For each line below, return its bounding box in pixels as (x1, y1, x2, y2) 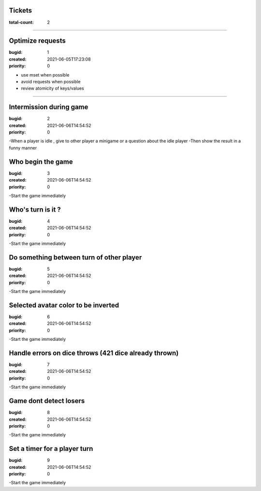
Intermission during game (9, 103, 88, 111)
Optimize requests (9, 37, 66, 45)
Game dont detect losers (9, 397, 85, 405)
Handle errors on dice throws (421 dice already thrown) (9, 349, 179, 357)
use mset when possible (21, 72, 70, 77)
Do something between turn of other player (9, 253, 142, 261)
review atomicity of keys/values (21, 85, 84, 92)
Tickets (9, 6, 32, 15)
